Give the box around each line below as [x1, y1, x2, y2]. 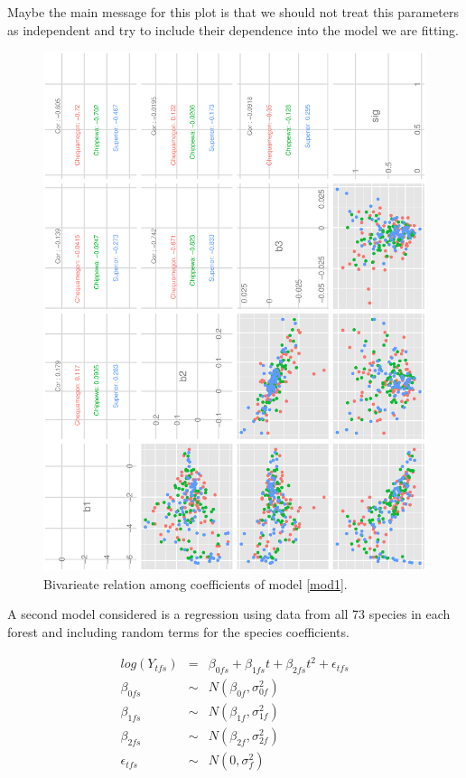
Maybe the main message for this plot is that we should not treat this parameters [7, 3, 459, 21]
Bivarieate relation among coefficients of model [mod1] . [43, 574, 348, 593]
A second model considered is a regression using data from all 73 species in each [7, 605, 451, 623]
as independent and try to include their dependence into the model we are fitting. [7, 20, 459, 39]
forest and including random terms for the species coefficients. [7, 623, 349, 642]
